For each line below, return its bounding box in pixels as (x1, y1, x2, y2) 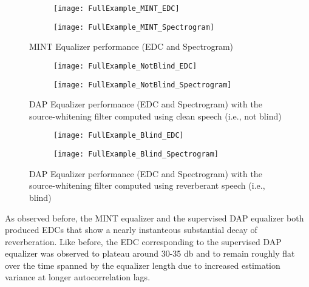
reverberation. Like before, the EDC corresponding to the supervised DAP (5, 235, 282, 248)
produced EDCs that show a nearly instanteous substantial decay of (5, 223, 257, 236)
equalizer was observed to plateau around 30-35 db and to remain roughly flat (5, 247, 295, 260)
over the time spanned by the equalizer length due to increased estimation (5, 258, 280, 271)
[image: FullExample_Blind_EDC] (53, 131, 184, 140)
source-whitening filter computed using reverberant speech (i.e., (29, 179, 265, 192)
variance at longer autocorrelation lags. (5, 271, 151, 283)
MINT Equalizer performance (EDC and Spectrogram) (29, 40, 234, 53)
